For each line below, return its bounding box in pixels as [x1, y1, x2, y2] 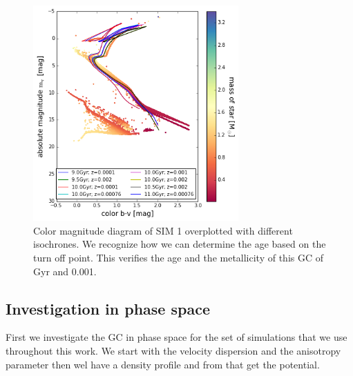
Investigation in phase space [6, 297, 210, 319]
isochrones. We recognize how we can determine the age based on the [33, 237, 326, 251]
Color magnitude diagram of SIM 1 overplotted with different [33, 223, 293, 237]
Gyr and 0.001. [33, 264, 97, 278]
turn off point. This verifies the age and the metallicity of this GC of [33, 250, 324, 265]
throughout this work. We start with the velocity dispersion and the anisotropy [6, 344, 341, 358]
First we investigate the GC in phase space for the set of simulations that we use [6, 330, 347, 344]
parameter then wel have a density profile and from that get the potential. [6, 357, 320, 371]
